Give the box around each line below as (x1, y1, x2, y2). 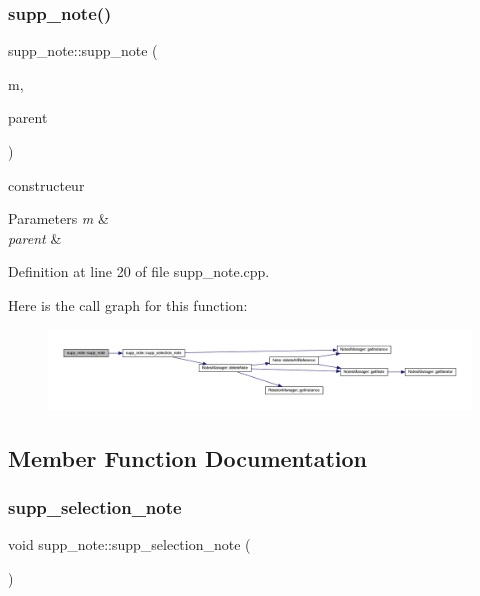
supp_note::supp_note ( (8, 40, 158, 61)
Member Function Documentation (8, 442, 368, 473)
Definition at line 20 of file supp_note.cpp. (8, 261, 270, 282)
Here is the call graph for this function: (8, 294, 248, 315)
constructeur (8, 174, 85, 195)
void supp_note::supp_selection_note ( (8, 534, 251, 555)
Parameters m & (8, 208, 109, 229)
